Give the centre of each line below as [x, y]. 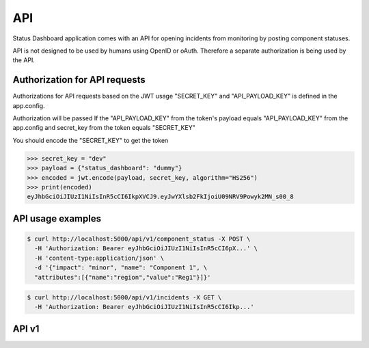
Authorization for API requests [79, 80]
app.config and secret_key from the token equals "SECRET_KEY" [104, 128]
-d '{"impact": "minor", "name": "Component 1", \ [121, 268]
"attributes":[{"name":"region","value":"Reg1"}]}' [123, 277]
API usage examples [57, 218]
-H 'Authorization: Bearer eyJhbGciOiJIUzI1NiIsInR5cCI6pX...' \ [146, 249]
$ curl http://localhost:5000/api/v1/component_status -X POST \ [139, 239]
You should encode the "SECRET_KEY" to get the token [91, 140]
